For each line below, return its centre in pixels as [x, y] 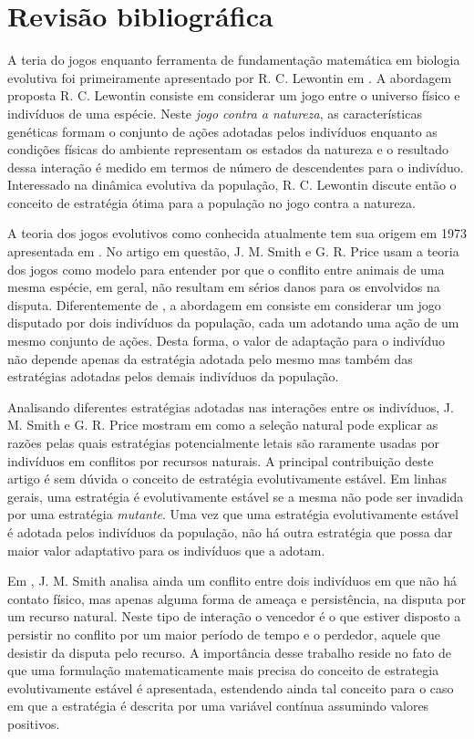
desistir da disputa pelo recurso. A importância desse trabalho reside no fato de [229, 652]
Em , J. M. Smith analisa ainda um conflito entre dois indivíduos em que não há [232, 581]
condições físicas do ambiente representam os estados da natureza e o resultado [228, 149]
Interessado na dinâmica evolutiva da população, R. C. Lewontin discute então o [232, 185]
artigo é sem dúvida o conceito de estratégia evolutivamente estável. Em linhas [227, 479]
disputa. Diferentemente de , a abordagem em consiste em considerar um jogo [224, 304]
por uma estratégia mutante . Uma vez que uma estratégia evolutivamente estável [233, 514]
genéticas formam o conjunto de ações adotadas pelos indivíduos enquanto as [222, 131]
